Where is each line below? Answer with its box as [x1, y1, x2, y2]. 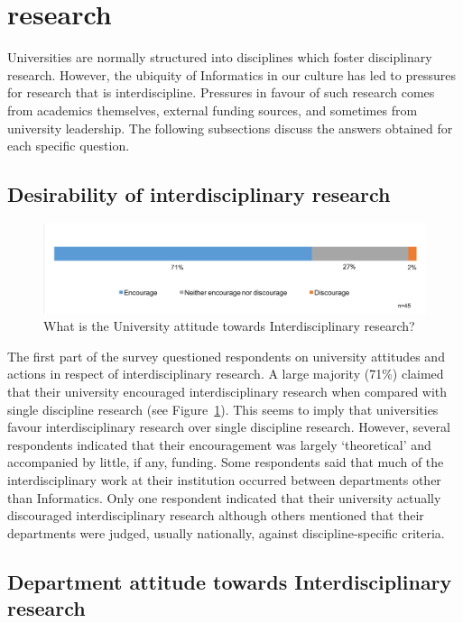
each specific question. [7, 136, 130, 155]
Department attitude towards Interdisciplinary [7, 567, 452, 595]
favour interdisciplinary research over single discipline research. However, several [7, 417, 450, 436]
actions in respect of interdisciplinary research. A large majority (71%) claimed [7, 364, 444, 383]
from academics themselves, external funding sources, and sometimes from [7, 100, 418, 119]
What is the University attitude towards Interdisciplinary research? [43, 316, 415, 335]
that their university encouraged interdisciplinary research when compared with [7, 382, 448, 401]
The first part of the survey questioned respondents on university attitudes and [7, 346, 445, 365]
